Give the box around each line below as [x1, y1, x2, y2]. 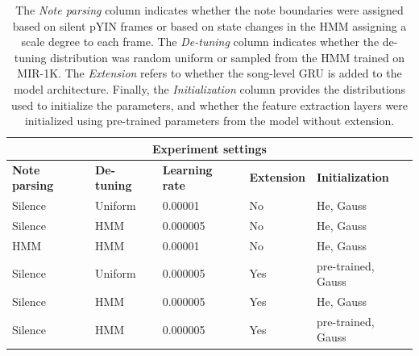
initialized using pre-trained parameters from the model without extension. [24, 112, 395, 129]
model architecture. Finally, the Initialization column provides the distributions [13, 80, 406, 97]
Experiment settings [152, 140, 267, 157]
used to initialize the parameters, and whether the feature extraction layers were [10, 96, 409, 113]
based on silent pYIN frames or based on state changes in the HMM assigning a [12, 17, 407, 34]
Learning [162, 161, 213, 178]
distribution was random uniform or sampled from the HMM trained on [50, 48, 405, 65]
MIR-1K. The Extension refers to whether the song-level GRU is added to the [17, 65, 402, 82]
